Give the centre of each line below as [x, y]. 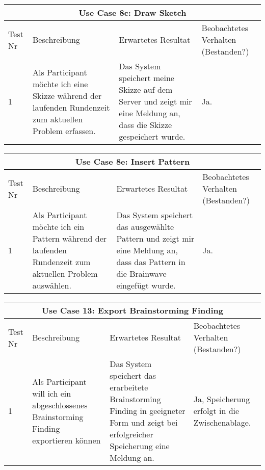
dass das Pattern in [151, 262]
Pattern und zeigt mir [155, 238]
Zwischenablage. [222, 422]
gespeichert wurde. [152, 136]
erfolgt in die [216, 411]
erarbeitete [129, 387]
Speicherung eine [140, 446]
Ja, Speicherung [222, 399]
